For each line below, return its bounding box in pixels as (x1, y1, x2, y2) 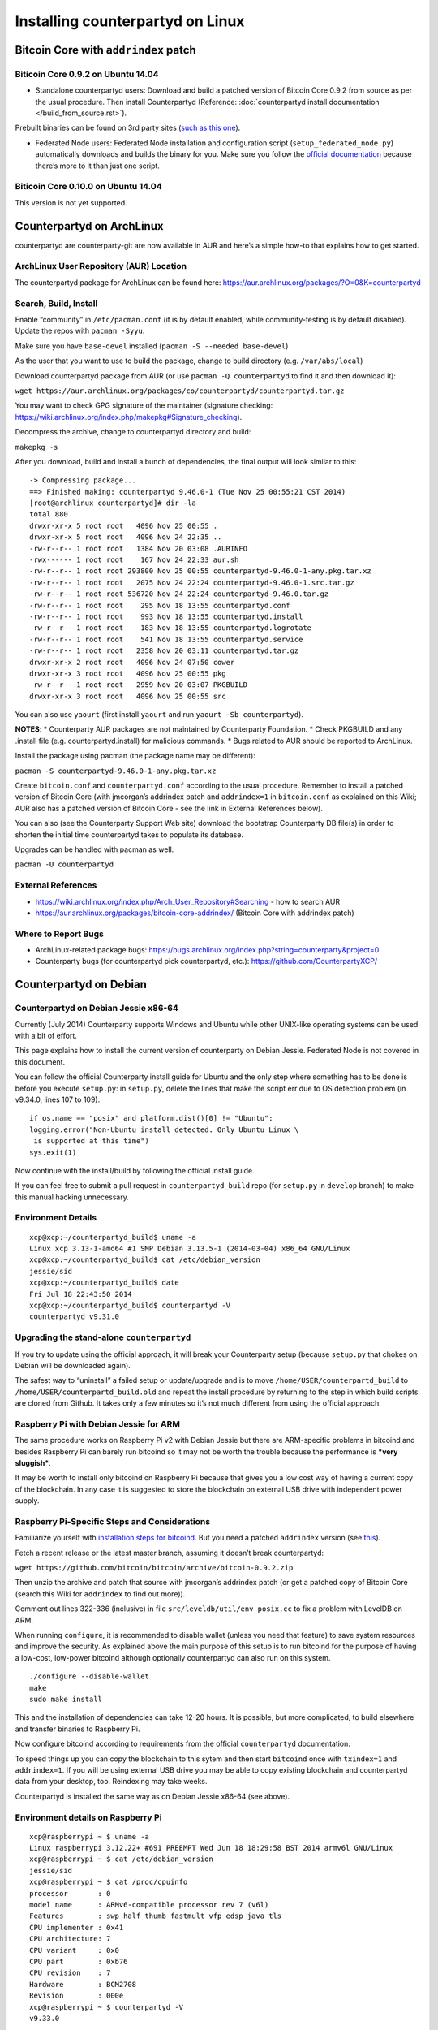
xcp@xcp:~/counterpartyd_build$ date (29, 1278, 180, 1287)
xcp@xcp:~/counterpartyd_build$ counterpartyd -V (29, 1300, 231, 1310)
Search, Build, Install (15, 297, 98, 309)
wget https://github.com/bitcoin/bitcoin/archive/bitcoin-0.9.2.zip (15, 1563, 294, 1573)
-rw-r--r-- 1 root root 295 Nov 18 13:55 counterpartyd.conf (29, 601, 291, 610)
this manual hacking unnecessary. (15, 1192, 130, 1202)
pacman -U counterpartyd (15, 860, 114, 869)
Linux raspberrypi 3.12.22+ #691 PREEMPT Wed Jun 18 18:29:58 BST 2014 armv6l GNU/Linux (29, 1843, 393, 1853)
